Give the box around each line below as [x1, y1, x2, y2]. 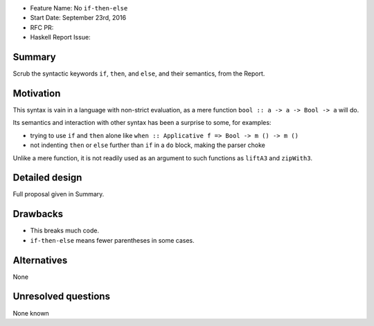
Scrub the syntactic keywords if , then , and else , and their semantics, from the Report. [12, 69, 265, 78]
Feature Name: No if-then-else [30, 4, 128, 12]
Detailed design [12, 172, 82, 184]
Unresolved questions [12, 291, 111, 302]
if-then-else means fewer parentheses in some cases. [30, 236, 195, 244]
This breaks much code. [30, 226, 100, 235]
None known [12, 309, 50, 317]
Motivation [12, 87, 61, 99]
